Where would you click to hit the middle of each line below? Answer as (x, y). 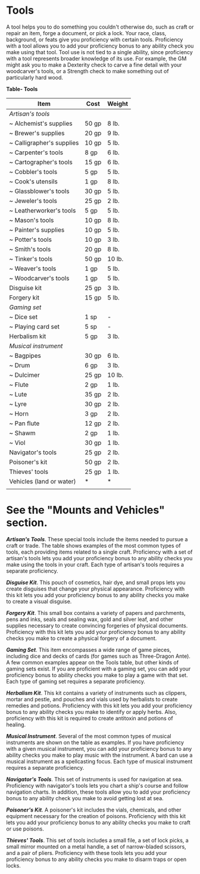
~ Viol (17, 442)
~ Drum (20, 365)
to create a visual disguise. (39, 601)
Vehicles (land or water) (43, 481)
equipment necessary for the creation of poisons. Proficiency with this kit (96, 816)
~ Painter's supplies (37, 230)
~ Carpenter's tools (36, 152)
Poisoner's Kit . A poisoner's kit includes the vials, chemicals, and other (94, 810)
